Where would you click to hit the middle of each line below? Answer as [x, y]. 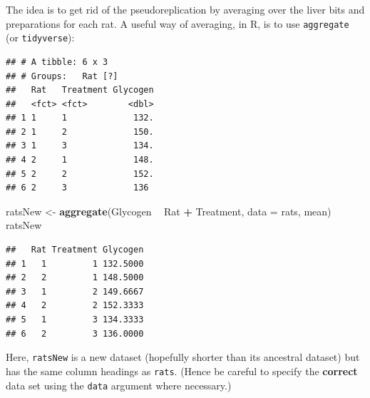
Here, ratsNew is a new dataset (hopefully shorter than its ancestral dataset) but [183, 357]
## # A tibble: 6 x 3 [57, 62]
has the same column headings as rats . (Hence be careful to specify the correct [182, 371]
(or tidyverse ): [40, 37]
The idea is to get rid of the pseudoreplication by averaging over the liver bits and [185, 9]
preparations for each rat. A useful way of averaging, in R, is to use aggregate [178, 23]
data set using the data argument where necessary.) [119, 385]
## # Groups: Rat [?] [62, 76]
